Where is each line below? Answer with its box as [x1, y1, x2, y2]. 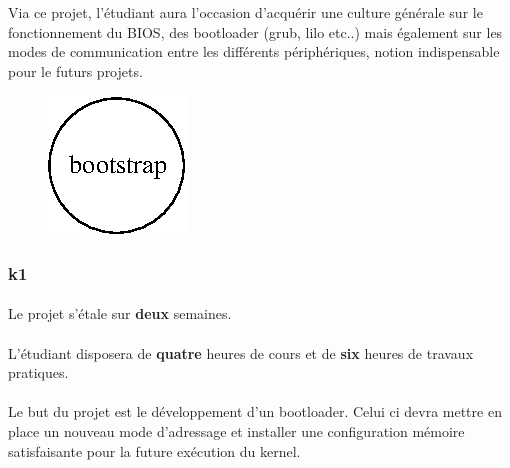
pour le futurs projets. [8, 60, 143, 81]
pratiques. [8, 362, 69, 383]
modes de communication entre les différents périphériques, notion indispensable [8, 41, 500, 62]
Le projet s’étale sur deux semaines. [8, 303, 232, 324]
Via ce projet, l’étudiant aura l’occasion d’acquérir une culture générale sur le [8, 2, 483, 22]
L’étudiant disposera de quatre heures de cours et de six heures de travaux [8, 342, 474, 363]
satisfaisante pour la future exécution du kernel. [8, 440, 301, 461]
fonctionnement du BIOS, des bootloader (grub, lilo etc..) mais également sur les [8, 21, 503, 42]
